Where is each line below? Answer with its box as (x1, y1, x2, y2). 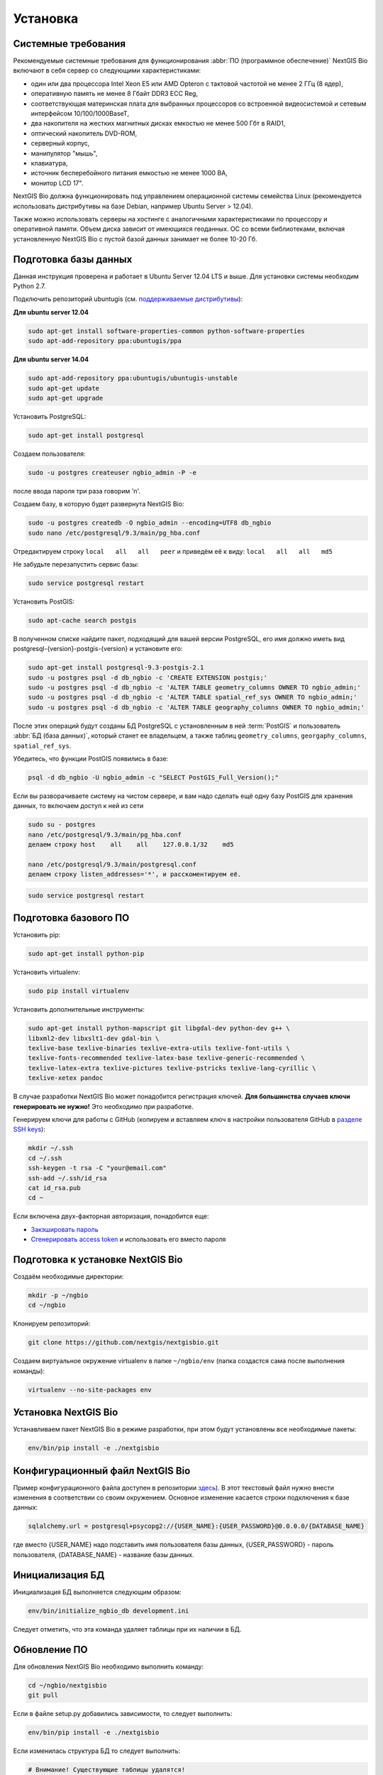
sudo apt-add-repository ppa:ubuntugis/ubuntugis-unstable (28, 374, 238, 383)
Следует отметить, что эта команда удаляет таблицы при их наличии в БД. (13, 1624, 242, 1633)
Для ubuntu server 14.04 (13, 355, 89, 364)
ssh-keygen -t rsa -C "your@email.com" (28, 1164, 167, 1172)
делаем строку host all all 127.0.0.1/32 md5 (28, 841, 234, 848)
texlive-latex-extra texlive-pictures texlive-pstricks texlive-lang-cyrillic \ (28, 1064, 316, 1072)
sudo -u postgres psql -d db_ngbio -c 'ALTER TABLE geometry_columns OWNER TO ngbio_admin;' (28, 684, 361, 692)
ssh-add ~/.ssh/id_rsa (28, 1174, 107, 1182)
